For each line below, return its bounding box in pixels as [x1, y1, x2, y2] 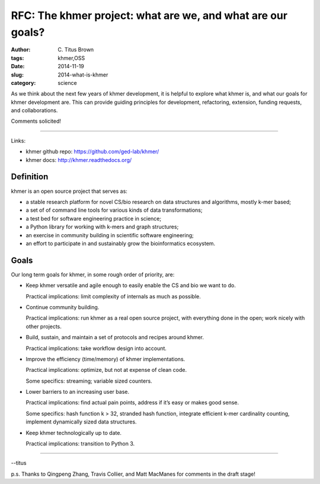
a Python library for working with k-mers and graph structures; [25, 223, 179, 231]
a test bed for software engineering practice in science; [25, 215, 162, 222]
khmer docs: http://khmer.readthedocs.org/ [25, 156, 132, 163]
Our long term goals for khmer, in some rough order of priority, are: [11, 270, 175, 278]
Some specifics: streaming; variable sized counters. [25, 377, 152, 384]
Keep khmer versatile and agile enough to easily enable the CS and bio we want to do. [25, 282, 236, 289]
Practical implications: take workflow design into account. [25, 345, 167, 352]
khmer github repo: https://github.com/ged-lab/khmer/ [25, 148, 159, 155]
